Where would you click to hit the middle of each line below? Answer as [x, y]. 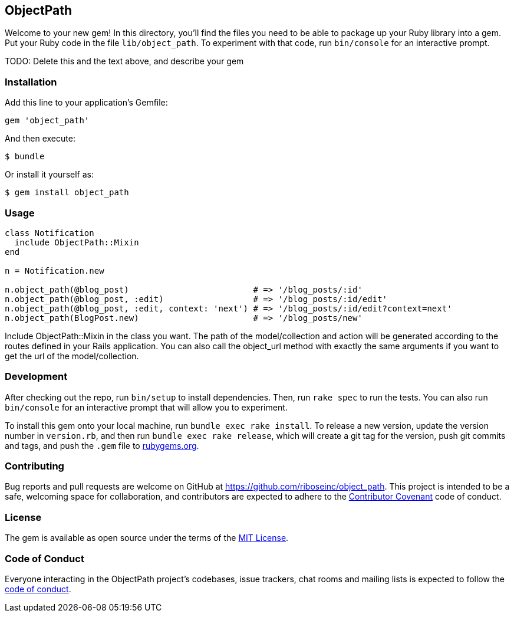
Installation [31, 82]
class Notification [50, 233]
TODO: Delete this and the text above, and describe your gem [124, 61]
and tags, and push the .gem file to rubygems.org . [102, 445]
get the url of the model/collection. [72, 356]
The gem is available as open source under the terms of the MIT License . [147, 538]
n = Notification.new [55, 270]
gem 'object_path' [47, 121]
